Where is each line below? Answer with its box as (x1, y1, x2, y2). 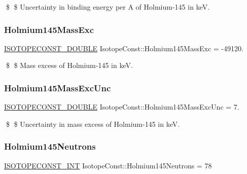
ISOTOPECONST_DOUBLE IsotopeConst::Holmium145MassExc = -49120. (4, 43, 243, 53)
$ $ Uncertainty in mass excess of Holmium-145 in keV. (6, 118, 180, 129)
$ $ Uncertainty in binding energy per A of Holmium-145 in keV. (6, 2, 210, 12)
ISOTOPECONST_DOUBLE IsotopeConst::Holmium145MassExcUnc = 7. (4, 101, 239, 112)
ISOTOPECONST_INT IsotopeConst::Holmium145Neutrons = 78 (4, 160, 212, 170)
